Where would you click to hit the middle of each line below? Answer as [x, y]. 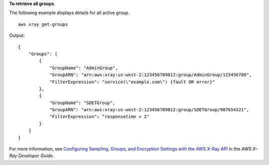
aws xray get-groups [43, 24]
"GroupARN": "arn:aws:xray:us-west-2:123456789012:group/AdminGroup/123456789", [151, 75]
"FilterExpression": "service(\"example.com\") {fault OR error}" [132, 82]
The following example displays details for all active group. [69, 13]
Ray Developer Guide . [32, 156]
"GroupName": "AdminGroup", [84, 68]
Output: [17, 35]
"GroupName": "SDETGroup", [82, 103]
